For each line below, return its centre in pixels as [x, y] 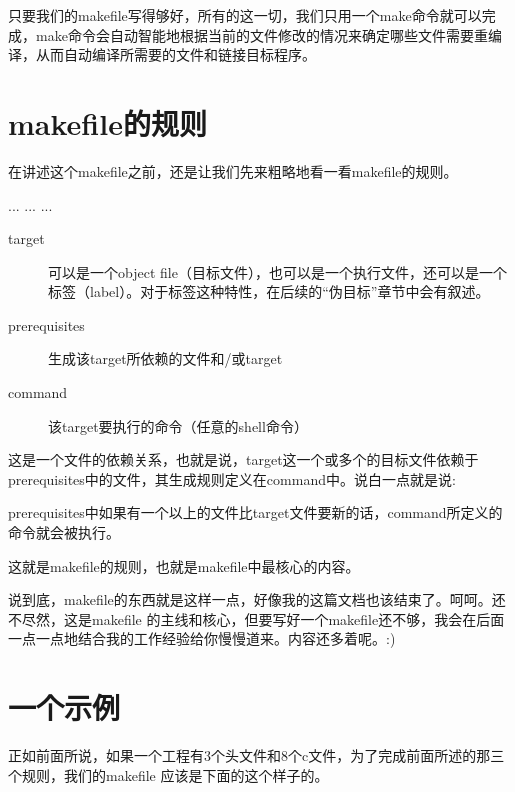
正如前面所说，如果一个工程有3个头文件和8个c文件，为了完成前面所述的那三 [256, 755]
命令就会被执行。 [64, 532]
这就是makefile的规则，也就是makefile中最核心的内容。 [184, 565]
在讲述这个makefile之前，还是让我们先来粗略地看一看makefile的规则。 [233, 170]
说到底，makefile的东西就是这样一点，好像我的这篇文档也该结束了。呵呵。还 [257, 599]
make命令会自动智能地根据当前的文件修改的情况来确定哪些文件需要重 [261, 34]
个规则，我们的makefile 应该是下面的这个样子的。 [168, 774]
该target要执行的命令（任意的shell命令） [178, 425]
